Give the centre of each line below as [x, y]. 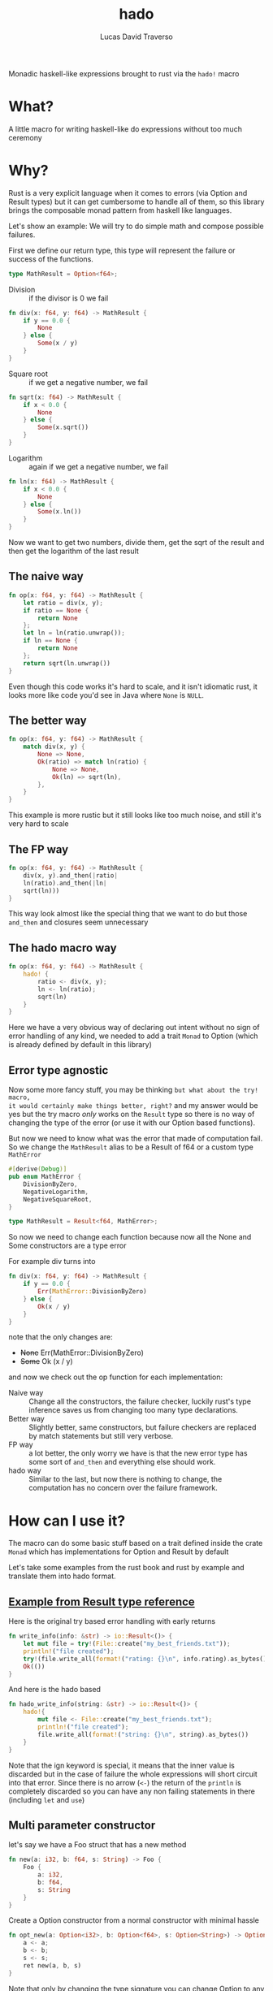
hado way [25, 1470]
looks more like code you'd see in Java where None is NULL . [106, 695]
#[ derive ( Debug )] [38, 1169]
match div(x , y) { [54, 747]
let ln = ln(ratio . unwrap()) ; [74, 633]
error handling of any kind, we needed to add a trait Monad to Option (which [133, 1036]
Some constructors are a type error [67, 1246]
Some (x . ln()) [60, 512]
